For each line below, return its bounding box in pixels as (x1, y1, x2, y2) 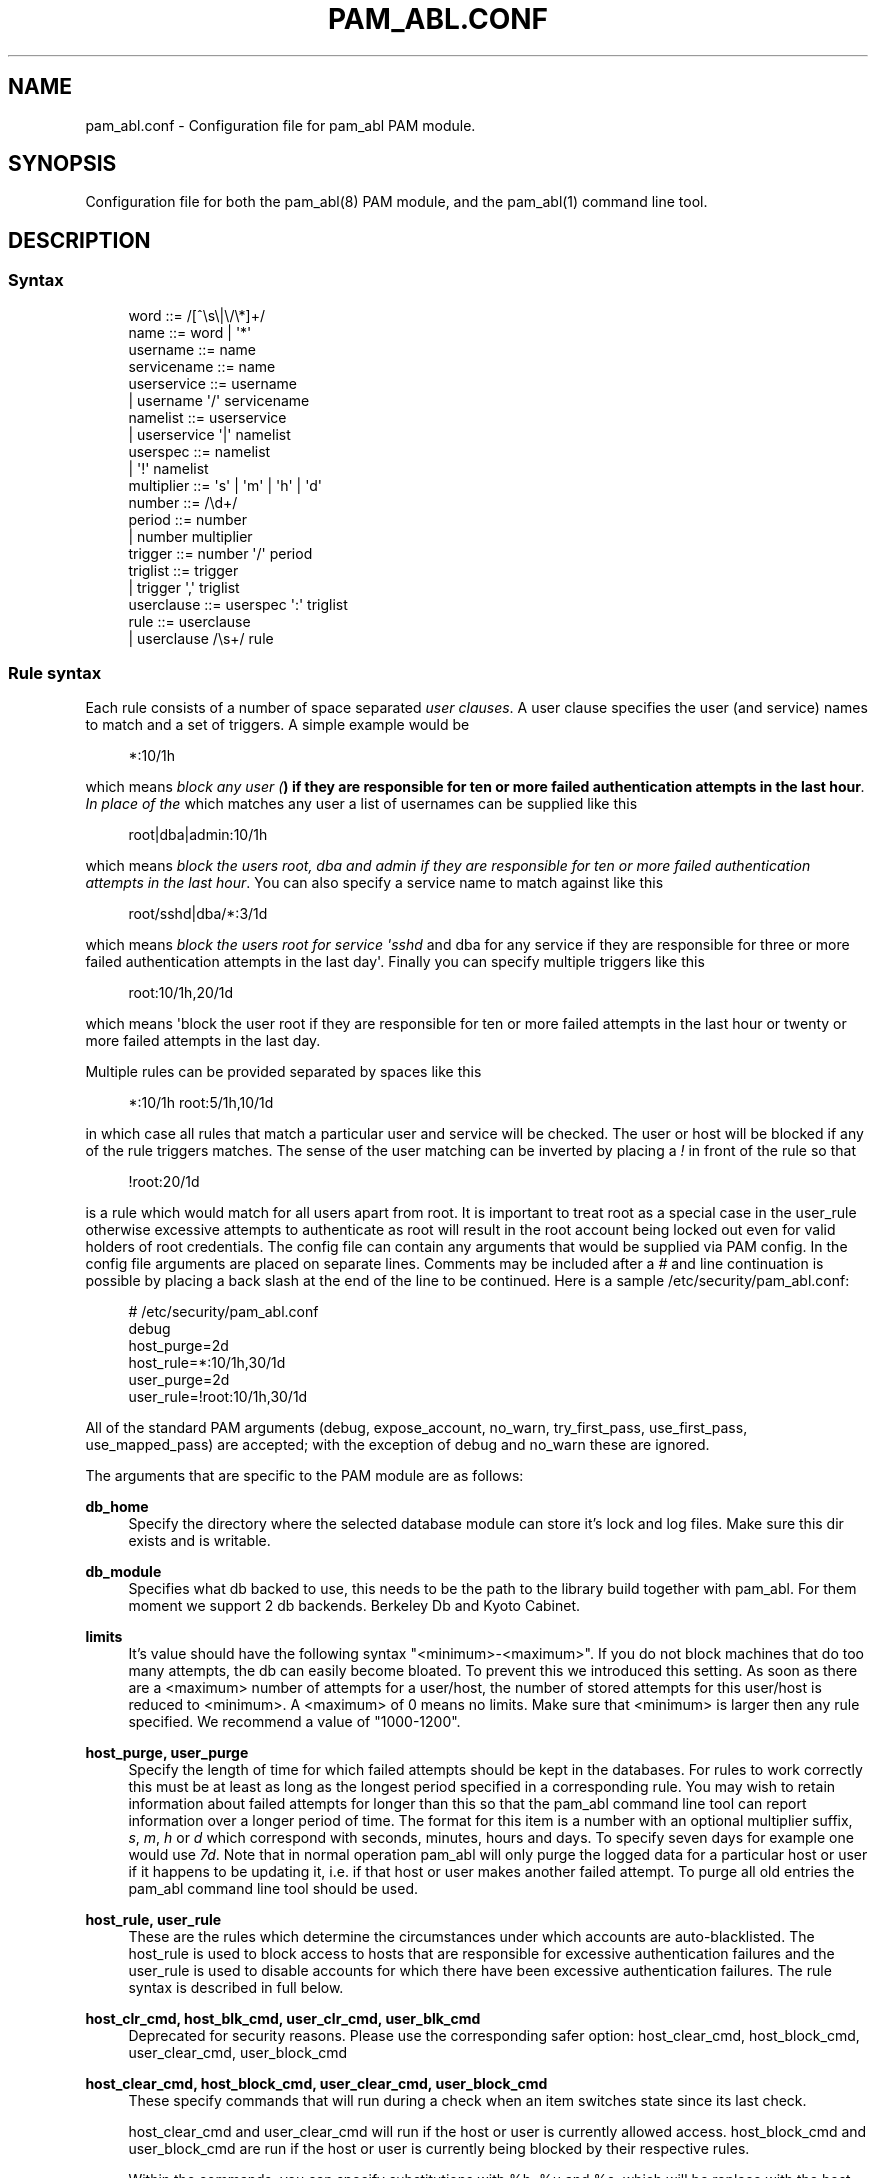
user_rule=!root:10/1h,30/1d (128, 1388, 308, 1406)
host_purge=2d (128, 1337, 229, 1355)
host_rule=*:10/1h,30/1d (128, 1354, 286, 1372)
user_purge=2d (128, 1371, 230, 1389)
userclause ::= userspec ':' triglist (128, 595, 348, 613)
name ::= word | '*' (128, 323, 252, 341)
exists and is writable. (128, 1532, 271, 1550)
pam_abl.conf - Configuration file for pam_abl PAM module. (85, 116, 476, 134)
